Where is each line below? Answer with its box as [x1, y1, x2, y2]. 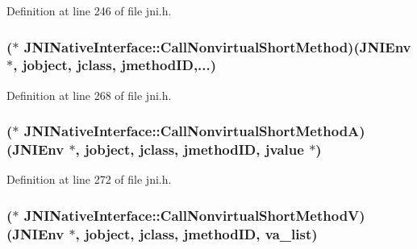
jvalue [265, 139, 304, 160]
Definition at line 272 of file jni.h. [6, 171, 172, 188]
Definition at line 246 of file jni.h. [6, 2, 172, 19]
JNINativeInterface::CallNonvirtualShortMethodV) [23, 205, 365, 225]
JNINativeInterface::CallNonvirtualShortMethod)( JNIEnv [23, 36, 411, 56]
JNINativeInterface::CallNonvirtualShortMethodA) [23, 121, 365, 141]
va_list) [265, 223, 318, 243]
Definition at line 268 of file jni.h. [6, 86, 172, 103]
